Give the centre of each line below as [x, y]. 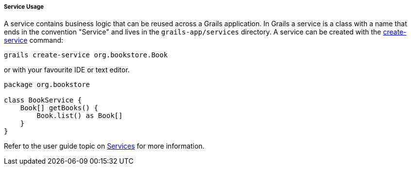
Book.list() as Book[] [80, 116]
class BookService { [43, 100]
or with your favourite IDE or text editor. [67, 70]
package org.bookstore [47, 85]
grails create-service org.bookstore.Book [86, 55]
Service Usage [24, 7]
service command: [34, 40]
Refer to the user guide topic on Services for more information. [104, 146]
